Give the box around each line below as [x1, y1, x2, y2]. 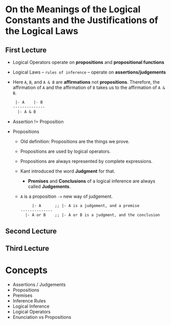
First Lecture [5, 45, 47, 54]
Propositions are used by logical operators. [20, 148, 111, 154]
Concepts [5, 265, 47, 276]
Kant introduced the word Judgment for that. [20, 168, 116, 174]
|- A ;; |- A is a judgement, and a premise [32, 203, 139, 208]
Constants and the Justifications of [5, 14, 158, 26]
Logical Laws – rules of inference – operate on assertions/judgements [12, 69, 166, 75]
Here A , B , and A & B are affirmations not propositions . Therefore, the [12, 79, 160, 85]
